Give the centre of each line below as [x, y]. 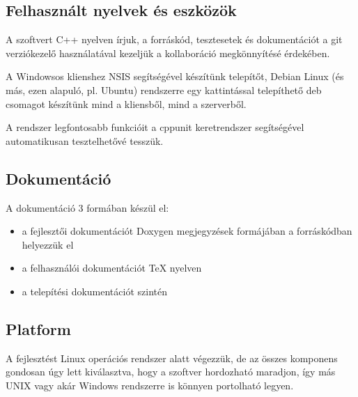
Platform [38, 328]
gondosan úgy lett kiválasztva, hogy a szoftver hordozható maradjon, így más [171, 372]
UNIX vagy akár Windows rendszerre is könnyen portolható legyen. [150, 385]
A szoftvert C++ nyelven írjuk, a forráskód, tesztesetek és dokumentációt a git [174, 39]
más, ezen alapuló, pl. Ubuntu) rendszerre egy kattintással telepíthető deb [164, 89]
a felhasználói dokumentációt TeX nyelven [112, 268]
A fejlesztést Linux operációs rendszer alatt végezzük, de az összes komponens [172, 358]
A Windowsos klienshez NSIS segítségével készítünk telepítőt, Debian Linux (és [175, 76]
